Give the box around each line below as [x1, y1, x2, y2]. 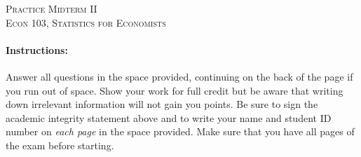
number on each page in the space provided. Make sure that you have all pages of [6, 124, 355, 139]
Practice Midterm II [6, 1, 97, 15]
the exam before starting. [6, 137, 114, 152]
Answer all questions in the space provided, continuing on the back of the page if [6, 69, 353, 83]
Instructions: [6, 42, 68, 57]
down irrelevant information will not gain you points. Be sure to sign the [6, 97, 318, 111]
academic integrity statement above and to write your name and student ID [6, 110, 332, 125]
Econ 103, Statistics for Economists [6, 15, 166, 29]
